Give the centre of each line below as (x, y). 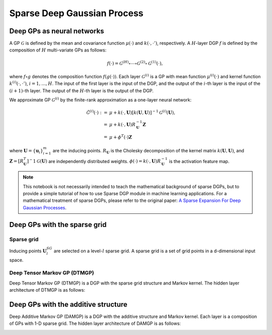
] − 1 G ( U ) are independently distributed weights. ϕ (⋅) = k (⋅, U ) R (94, 161)
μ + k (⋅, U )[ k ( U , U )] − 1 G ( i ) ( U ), (142, 112)
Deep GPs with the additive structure (69, 304)
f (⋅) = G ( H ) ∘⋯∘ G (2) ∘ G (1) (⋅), (135, 63)
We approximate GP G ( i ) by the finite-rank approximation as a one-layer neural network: (100, 100)
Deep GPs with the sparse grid (58, 225)
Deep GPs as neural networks (57, 31)
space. (16, 260)
